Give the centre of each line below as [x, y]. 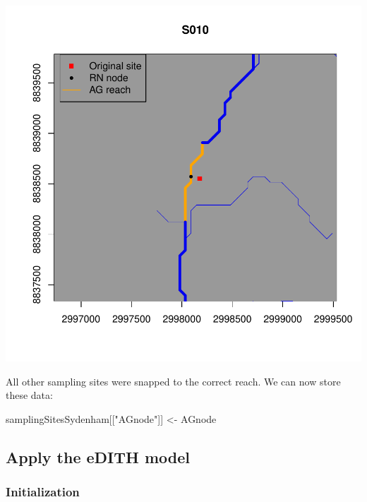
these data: [29, 395]
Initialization [43, 492]
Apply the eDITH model [98, 456]
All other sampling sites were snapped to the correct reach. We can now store [173, 381]
